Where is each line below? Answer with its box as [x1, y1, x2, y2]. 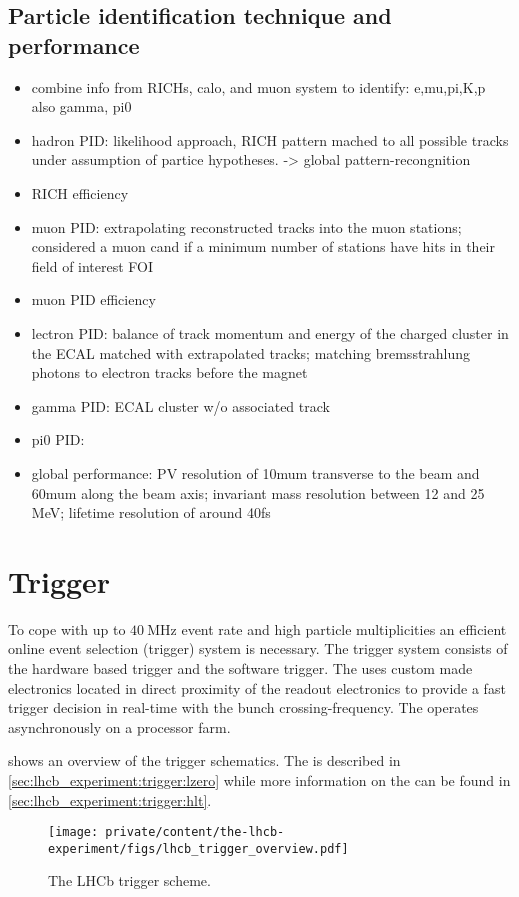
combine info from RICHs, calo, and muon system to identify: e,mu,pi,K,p [31, 76, 486, 97]
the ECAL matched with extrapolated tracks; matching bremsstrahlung [31, 342, 471, 363]
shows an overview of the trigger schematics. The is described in [8, 750, 401, 771]
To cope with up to [8, 618, 126, 639]
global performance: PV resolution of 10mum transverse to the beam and [31, 462, 480, 483]
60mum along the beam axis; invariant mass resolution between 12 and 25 [31, 482, 485, 503]
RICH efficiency [31, 182, 129, 203]
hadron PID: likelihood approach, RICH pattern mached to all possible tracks [31, 129, 509, 150]
